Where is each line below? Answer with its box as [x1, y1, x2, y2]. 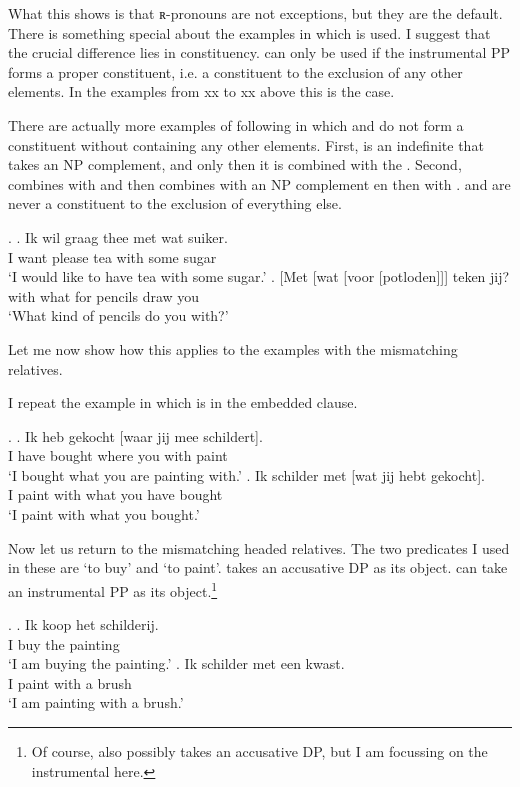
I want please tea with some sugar [8, 246, 217, 267]
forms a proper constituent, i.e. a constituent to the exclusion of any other [8, 61, 463, 82]
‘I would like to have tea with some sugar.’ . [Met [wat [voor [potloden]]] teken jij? [8, 266, 510, 287]
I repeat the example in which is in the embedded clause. [8, 392, 358, 413]
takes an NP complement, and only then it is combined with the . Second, [8, 154, 462, 175]
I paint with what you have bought [8, 484, 223, 505]
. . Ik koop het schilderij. [8, 614, 159, 635]
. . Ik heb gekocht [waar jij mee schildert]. [8, 425, 263, 446]
